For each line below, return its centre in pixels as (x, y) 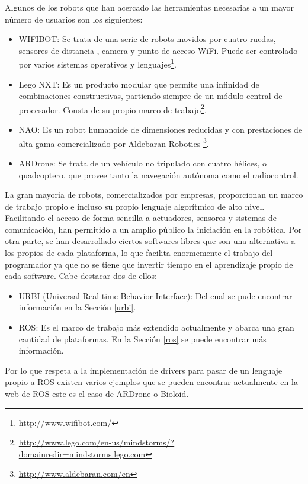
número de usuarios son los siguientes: (74, 19)
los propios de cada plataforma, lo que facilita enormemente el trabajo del (139, 253)
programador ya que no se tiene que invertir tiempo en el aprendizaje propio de (149, 264)
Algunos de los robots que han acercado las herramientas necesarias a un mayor (150, 7)
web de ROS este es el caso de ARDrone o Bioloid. (97, 393)
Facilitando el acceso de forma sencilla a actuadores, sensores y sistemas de (141, 218)
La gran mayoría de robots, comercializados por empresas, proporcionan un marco (154, 195)
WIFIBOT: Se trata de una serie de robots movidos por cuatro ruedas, (147, 39)
